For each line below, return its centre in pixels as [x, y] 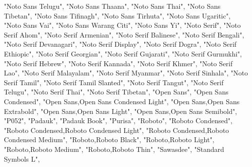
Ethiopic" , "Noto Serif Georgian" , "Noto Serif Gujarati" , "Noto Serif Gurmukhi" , [123, 53]
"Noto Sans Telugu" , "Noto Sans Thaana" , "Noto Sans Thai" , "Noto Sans [112, 6]
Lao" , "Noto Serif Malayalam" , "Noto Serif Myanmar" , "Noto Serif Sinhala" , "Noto [126, 73]
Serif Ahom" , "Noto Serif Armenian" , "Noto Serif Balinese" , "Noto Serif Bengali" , [124, 34]
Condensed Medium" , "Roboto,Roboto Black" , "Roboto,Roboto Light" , [109, 139]
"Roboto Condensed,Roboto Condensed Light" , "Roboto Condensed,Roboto [116, 130]
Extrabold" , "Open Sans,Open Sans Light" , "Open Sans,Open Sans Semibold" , [121, 111]
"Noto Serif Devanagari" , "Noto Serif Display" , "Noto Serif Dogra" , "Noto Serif [120, 44]
